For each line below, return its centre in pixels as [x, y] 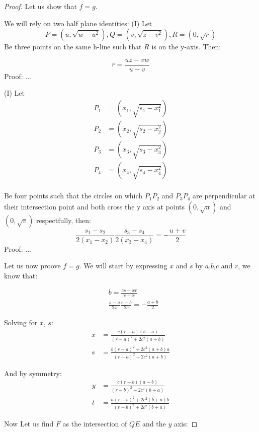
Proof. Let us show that [40, 6]
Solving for [21, 322]
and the [154, 424]
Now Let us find [29, 424]
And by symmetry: [33, 373]
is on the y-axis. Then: [186, 47]
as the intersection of [95, 424]
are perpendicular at [224, 196]
